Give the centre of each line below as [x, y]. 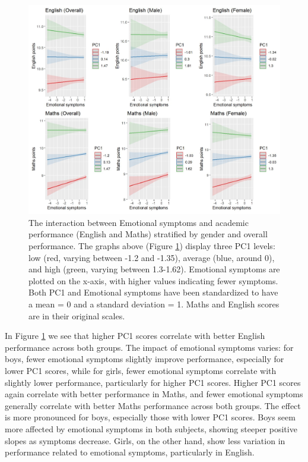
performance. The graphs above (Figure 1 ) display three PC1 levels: [152, 246]
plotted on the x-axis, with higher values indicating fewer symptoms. [153, 280]
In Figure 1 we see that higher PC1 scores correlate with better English [135, 336]
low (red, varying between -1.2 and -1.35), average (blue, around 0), [152, 257]
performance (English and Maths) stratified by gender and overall [148, 234]
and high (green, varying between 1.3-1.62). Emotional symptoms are [154, 269]
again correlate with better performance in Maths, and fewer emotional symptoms [154, 394]
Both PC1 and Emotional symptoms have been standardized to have [153, 292]
